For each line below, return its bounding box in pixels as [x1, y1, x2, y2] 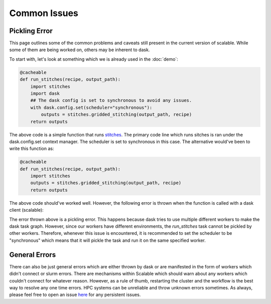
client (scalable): [9, 207, 44, 213]
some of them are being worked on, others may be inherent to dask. [9, 47, 150, 53]
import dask [30, 91, 60, 96]
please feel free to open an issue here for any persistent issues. [9, 291, 141, 298]
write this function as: [9, 145, 54, 151]
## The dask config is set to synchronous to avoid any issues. [30, 98, 192, 103]
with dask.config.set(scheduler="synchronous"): [30, 104, 153, 110]
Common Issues [9, 8, 79, 19]
